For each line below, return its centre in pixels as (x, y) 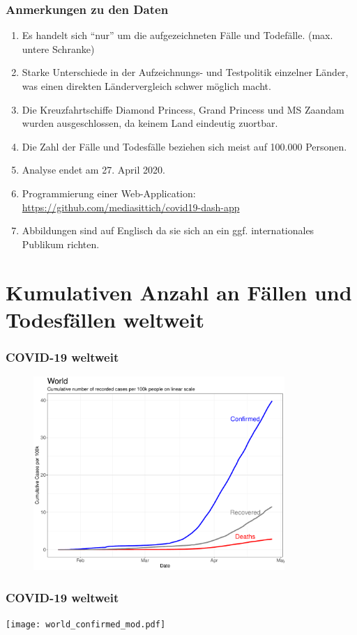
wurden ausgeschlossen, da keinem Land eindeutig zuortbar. (150, 123)
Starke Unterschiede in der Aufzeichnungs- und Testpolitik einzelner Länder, (185, 72)
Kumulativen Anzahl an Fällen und (179, 292)
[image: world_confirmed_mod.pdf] (86, 625)
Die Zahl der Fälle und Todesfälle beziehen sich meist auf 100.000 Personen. (184, 146)
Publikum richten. (61, 244)
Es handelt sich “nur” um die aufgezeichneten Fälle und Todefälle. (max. (177, 35)
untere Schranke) (58, 48)
